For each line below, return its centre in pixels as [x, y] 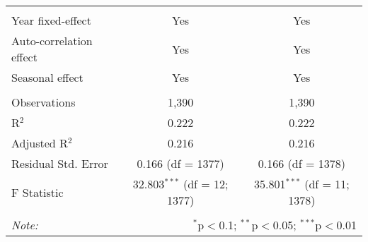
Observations [44, 102]
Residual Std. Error [60, 163]
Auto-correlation [52, 41]
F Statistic [38, 192]
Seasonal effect [47, 77]
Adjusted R [40, 143]
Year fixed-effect [51, 20]
